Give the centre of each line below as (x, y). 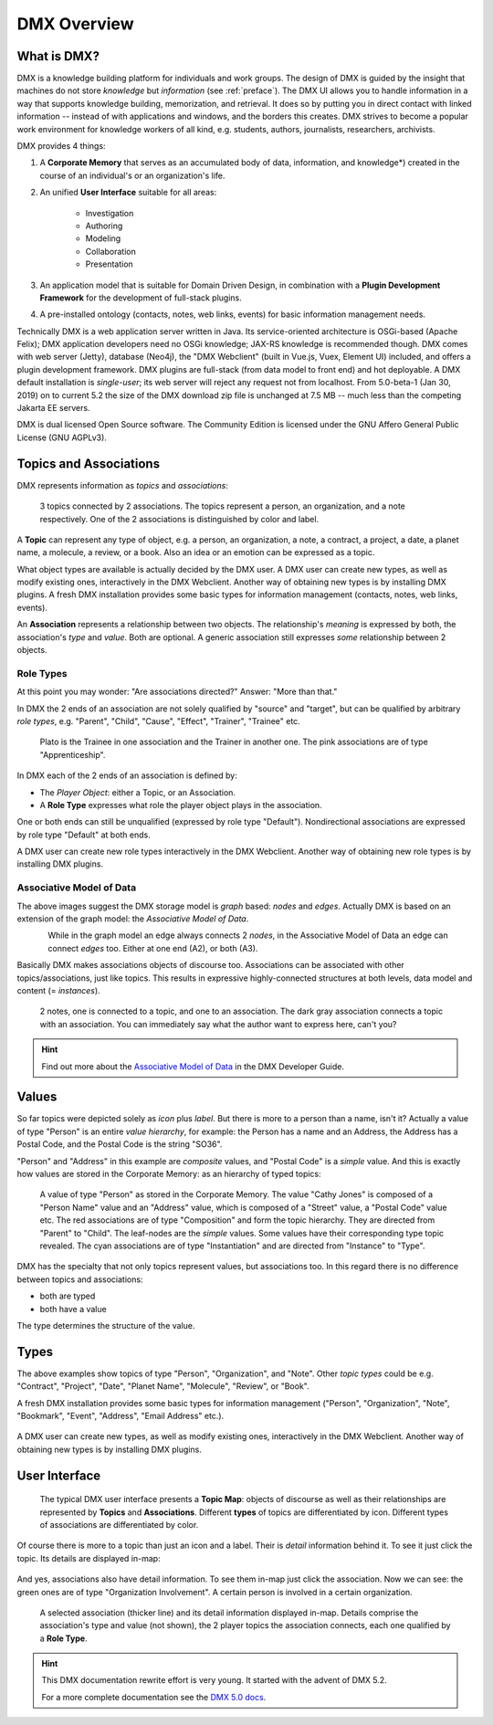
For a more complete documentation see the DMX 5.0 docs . (154, 1697)
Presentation (110, 264)
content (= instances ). (58, 990)
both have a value (73, 1309)
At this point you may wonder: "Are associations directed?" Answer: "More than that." (177, 692)
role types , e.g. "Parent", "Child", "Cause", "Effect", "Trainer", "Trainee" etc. (158, 721)
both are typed (68, 1296)
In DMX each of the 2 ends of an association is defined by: (127, 775)
